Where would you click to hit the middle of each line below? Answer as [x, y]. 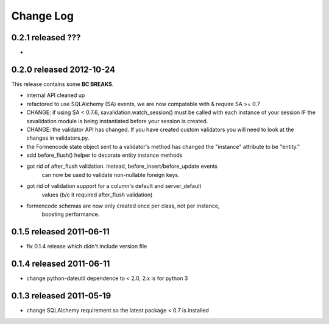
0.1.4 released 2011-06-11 [61, 264]
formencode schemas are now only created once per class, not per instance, [123, 206]
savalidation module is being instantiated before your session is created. [117, 121]
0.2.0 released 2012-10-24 [63, 69]
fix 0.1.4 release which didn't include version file [87, 247]
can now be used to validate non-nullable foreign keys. [111, 175]
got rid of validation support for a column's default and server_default [114, 186]
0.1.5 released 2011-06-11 [60, 232]
